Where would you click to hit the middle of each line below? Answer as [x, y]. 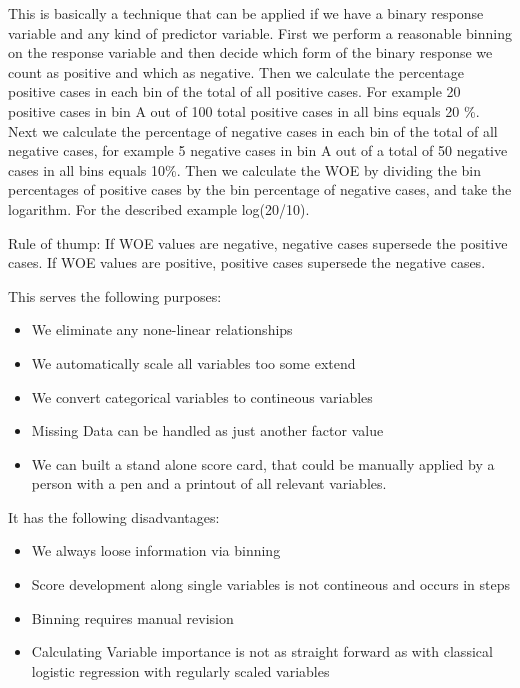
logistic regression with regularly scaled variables [180, 670]
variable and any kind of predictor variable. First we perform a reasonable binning [260, 32]
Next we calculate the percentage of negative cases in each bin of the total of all [253, 130]
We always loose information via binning [156, 550]
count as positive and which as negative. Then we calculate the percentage [236, 71]
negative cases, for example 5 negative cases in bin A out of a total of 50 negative [258, 150]
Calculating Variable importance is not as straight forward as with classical [262, 651]
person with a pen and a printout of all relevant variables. [209, 483]
